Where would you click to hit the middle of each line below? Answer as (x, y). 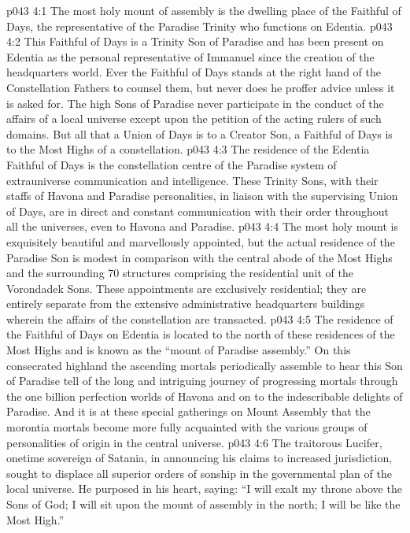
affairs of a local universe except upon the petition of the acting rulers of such (194, 118)
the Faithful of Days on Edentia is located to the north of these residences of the (201, 334)
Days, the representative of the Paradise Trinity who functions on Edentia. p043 (199, 26)
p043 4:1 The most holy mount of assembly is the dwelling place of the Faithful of (204, 10)
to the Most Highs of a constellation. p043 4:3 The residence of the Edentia (188, 149)
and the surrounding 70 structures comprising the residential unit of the (180, 273)
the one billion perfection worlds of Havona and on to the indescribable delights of (205, 396)
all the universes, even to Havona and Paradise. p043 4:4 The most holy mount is (203, 226)
